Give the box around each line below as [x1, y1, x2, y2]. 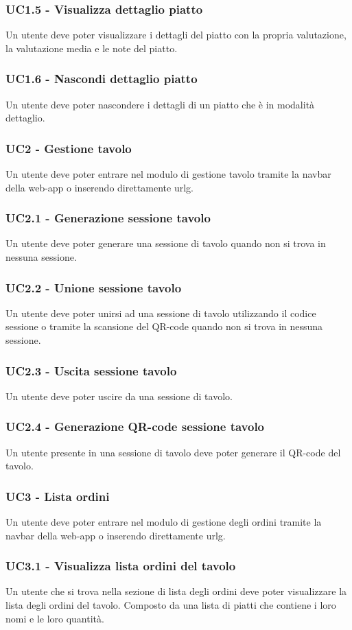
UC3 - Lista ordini [5, 487, 110, 504]
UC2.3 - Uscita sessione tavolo [5, 362, 177, 379]
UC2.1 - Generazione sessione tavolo [5, 209, 211, 226]
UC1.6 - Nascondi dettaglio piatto [5, 70, 198, 87]
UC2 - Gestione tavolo [5, 139, 132, 156]
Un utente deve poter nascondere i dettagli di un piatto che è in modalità [5, 97, 315, 111]
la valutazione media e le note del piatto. [5, 40, 178, 55]
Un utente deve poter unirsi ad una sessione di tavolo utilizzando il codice [5, 305, 316, 320]
